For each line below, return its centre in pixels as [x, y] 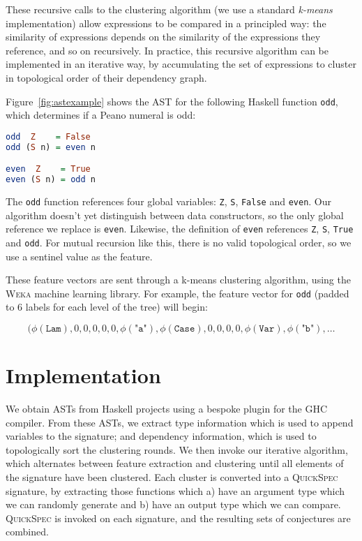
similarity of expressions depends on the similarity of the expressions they [163, 37]
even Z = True [48, 169]
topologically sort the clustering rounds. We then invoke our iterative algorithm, [177, 449]
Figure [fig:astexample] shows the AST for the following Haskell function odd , [172, 101]
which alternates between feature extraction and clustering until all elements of [175, 463]
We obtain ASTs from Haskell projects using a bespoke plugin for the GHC [167, 409]
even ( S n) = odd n [51, 180]
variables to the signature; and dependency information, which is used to [161, 436]
